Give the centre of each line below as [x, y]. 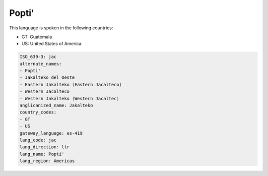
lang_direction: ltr [44, 147]
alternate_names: [41, 64]
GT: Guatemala [37, 37]
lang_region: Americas [47, 161]
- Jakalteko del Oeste [47, 78]
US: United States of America [52, 44]
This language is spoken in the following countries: [61, 28]
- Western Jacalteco [44, 91]
